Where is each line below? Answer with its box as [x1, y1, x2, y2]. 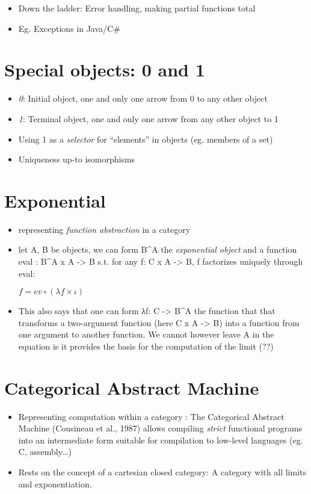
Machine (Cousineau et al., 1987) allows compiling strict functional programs [18, 422, 303, 434]
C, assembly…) [18, 445, 72, 458]
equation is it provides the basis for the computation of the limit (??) [18, 339, 274, 352]
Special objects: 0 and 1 [4, 57, 205, 82]
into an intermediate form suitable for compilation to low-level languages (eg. [18, 433, 303, 446]
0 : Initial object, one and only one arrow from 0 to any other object [18, 92, 268, 105]
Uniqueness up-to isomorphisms [18, 153, 135, 165]
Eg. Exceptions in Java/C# [18, 22, 120, 34]
